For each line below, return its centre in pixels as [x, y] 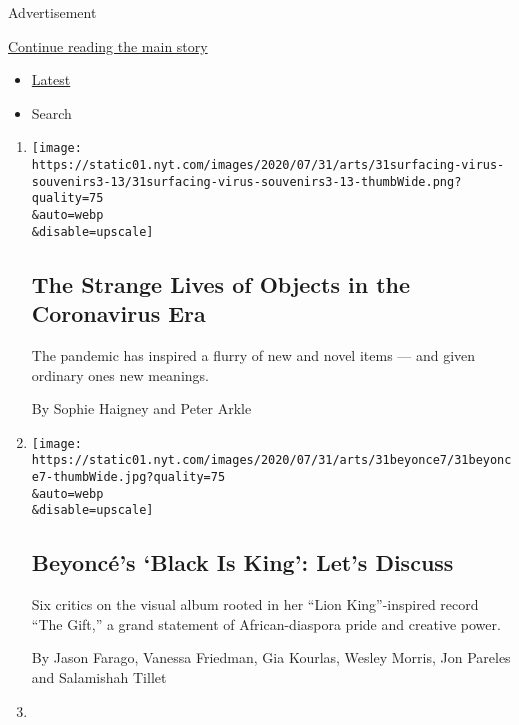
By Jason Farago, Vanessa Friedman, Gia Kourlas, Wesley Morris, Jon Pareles [271, 657]
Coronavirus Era [118, 313]
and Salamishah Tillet [99, 676]
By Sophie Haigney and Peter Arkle [141, 408]
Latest [51, 79]
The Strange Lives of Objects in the [221, 283]
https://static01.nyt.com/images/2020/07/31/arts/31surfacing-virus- [268, 165]
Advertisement [52, 12]
